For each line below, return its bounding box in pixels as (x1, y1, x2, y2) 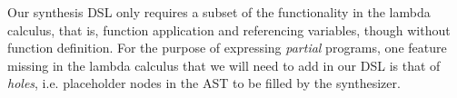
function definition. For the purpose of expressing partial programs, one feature (7, 38, 447, 57)
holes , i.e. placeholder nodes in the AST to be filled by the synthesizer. (7, 73, 401, 93)
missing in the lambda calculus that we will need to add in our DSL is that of (7, 55, 441, 74)
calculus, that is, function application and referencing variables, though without (7, 20, 451, 39)
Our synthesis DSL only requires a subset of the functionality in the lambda (7, 3, 431, 21)
